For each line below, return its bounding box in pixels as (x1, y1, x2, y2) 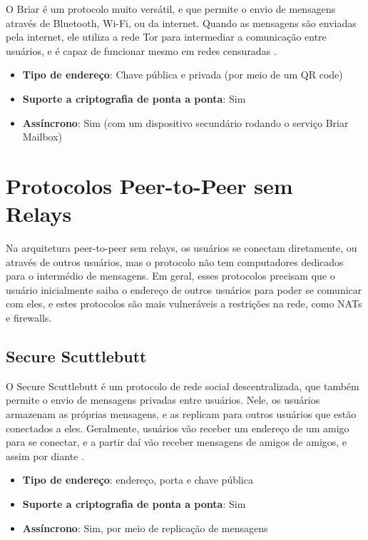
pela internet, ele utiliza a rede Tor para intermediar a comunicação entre (6, 29, 327, 44)
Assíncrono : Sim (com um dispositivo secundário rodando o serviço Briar (22, 115, 349, 130)
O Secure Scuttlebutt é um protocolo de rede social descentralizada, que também (6, 378, 359, 393)
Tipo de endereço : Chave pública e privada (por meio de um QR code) (22, 67, 343, 82)
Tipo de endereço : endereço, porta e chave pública (22, 472, 253, 487)
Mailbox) (22, 129, 63, 144)
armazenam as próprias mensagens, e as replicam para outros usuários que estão (6, 407, 357, 422)
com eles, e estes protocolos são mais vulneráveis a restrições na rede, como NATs (6, 296, 362, 311)
